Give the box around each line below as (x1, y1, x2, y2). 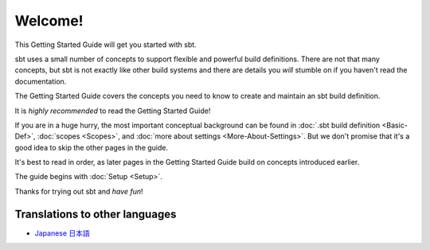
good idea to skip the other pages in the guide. (14, 143, 169, 152)
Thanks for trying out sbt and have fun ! (14, 186, 143, 196)
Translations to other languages (14, 207, 177, 221)
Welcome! (14, 12, 84, 29)
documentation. (14, 76, 67, 86)
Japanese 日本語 (34, 228, 91, 238)
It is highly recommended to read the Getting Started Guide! (14, 106, 211, 115)
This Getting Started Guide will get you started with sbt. (14, 40, 197, 49)
